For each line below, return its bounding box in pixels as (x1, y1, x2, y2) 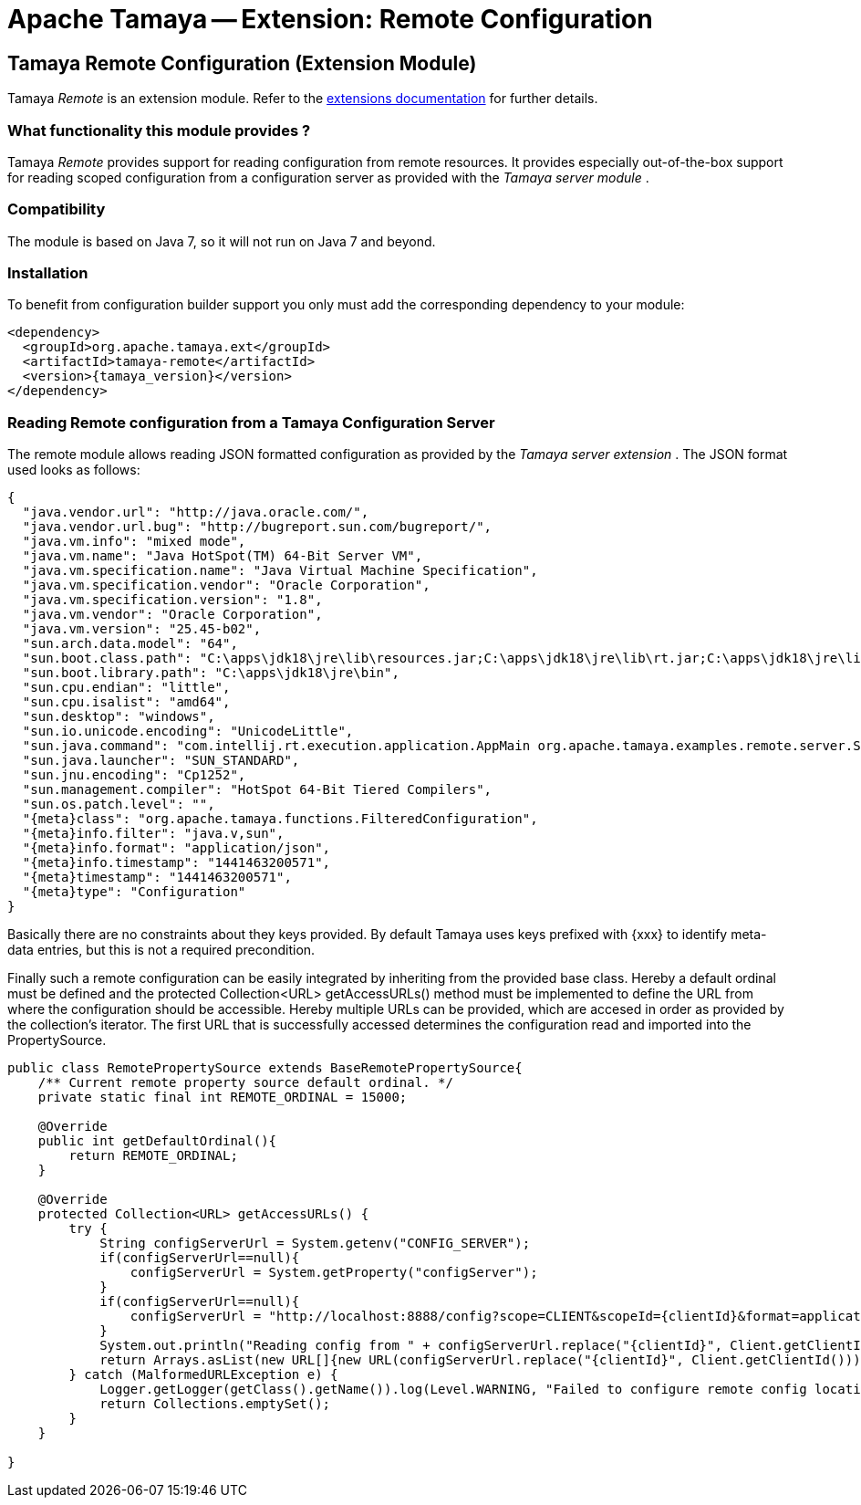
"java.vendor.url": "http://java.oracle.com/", (22, 505, 369, 520)
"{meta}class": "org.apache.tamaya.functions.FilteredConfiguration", (22, 811, 538, 827)
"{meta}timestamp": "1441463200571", (22, 870, 292, 885)
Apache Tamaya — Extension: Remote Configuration (7, 4, 653, 35)
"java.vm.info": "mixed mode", (22, 534, 246, 549)
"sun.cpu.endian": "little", (22, 680, 231, 695)
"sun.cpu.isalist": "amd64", (22, 695, 231, 710)
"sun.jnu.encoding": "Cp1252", (22, 768, 246, 783)
